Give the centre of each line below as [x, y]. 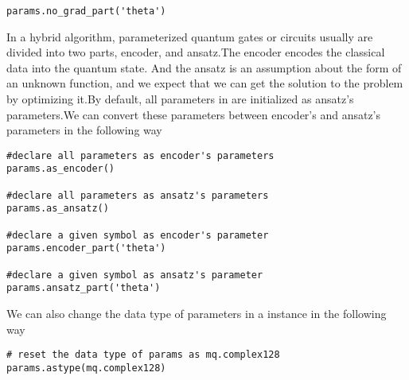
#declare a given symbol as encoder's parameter [138, 235]
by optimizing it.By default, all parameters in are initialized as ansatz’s [180, 99]
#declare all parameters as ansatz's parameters [138, 195]
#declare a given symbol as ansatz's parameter [135, 275]
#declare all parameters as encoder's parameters [140, 155]
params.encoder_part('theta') [86, 248]
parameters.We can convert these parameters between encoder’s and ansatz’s [194, 114]
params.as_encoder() [61, 169]
